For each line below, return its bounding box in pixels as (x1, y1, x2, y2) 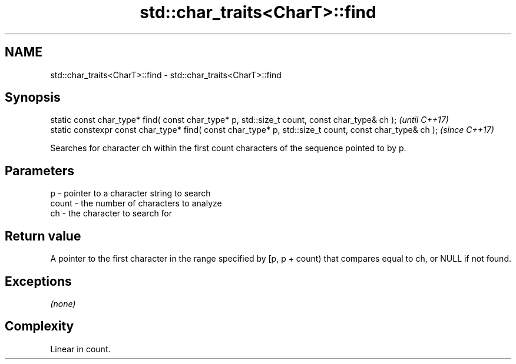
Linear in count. (50, 343, 111, 354)
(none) (50, 298, 76, 309)
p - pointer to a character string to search (50, 188, 211, 199)
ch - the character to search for (50, 208, 173, 219)
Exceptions (5, 273, 72, 289)
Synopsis (5, 90, 61, 105)
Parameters (5, 163, 74, 178)
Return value (5, 228, 81, 243)
